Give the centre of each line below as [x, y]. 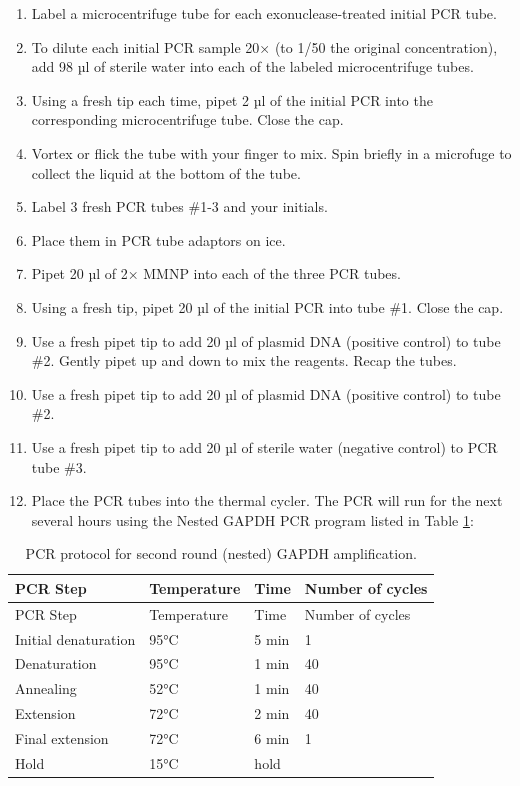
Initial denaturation [75, 638]
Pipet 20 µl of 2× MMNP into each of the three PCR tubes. [216, 273]
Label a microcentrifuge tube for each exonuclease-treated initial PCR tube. [264, 13]
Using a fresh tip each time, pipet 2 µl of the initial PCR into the [232, 99]
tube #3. [59, 466]
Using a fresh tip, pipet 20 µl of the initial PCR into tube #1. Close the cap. [267, 306]
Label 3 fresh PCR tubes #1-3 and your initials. [179, 206]
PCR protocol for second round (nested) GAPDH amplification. [221, 553]
